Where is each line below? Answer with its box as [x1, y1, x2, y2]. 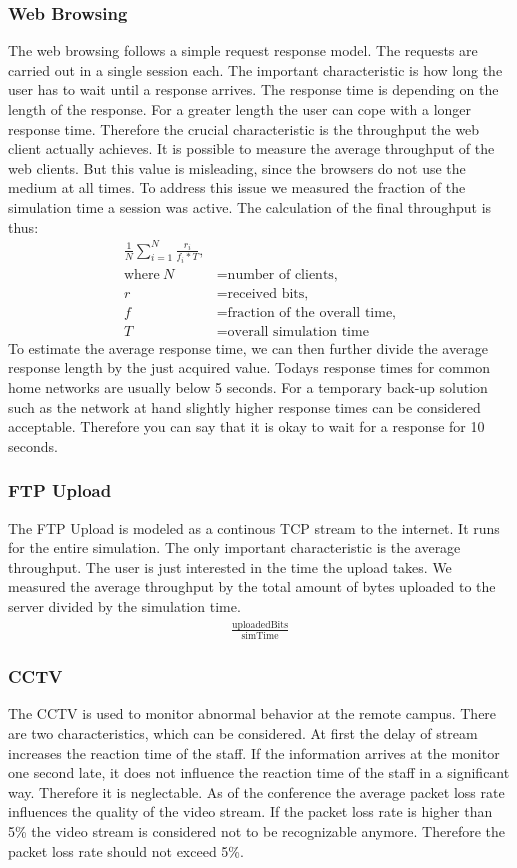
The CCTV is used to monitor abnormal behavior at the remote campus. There [8, 703, 497, 724]
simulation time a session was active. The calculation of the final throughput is [8, 196, 492, 217]
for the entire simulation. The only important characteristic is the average [8, 537, 461, 558]
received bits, [227, 286, 309, 301]
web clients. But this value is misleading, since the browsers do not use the [8, 157, 466, 178]
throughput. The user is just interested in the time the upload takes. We [8, 556, 452, 577]
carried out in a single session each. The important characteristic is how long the [8, 59, 503, 80]
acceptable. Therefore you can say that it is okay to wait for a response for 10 [8, 416, 485, 437]
